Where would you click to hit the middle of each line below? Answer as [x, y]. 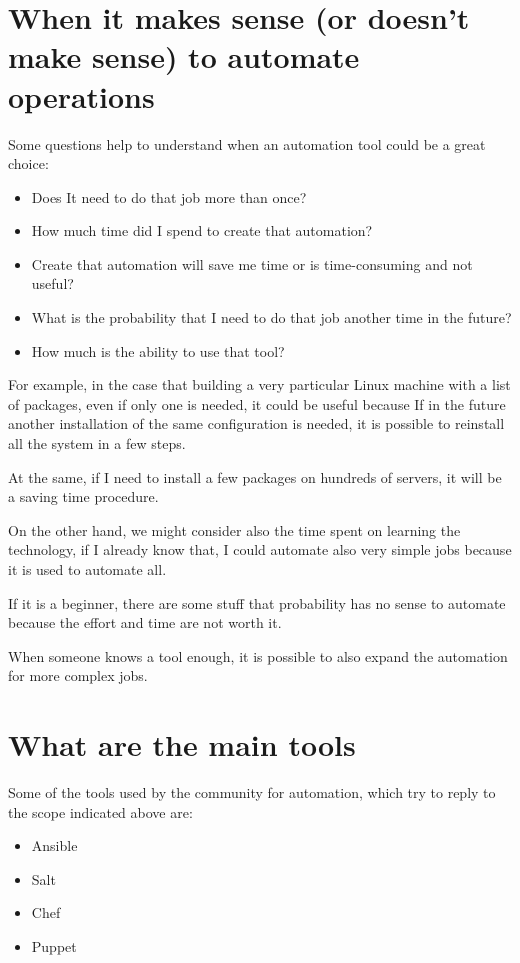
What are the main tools [182, 744]
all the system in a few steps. [97, 443]
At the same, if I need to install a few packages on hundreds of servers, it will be [255, 476]
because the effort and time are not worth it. [145, 622]
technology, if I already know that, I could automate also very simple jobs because [260, 549]
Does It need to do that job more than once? [169, 196]
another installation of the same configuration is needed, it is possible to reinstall [256, 423]
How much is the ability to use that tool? [158, 350]
